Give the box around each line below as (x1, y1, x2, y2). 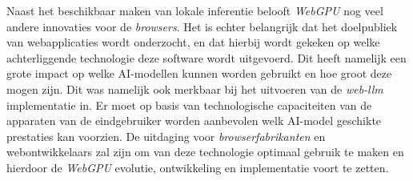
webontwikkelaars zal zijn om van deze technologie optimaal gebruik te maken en (6, 143, 404, 160)
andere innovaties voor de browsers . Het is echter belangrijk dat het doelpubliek (6, 18, 398, 34)
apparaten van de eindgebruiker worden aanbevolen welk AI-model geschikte (6, 112, 382, 129)
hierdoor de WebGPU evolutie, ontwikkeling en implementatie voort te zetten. (6, 159, 389, 175)
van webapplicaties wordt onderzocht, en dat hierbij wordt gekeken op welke (6, 34, 380, 50)
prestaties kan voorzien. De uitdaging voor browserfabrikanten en (6, 127, 326, 144)
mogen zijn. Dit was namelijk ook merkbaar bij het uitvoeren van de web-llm (6, 80, 383, 97)
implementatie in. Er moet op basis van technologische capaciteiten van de (6, 96, 372, 113)
